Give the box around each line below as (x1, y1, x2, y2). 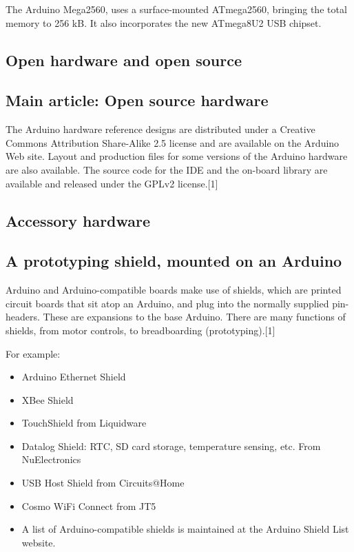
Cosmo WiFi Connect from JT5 (21, 498, 156, 513)
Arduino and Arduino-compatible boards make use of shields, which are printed (6, 283, 342, 297)
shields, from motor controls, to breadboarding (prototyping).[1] (6, 323, 275, 337)
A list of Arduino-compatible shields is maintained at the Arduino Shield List (21, 522, 349, 536)
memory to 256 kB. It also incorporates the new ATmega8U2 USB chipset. (6, 15, 322, 30)
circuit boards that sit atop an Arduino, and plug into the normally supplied (6, 296, 329, 310)
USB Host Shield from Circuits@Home (21, 476, 185, 490)
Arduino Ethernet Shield (21, 369, 126, 384)
